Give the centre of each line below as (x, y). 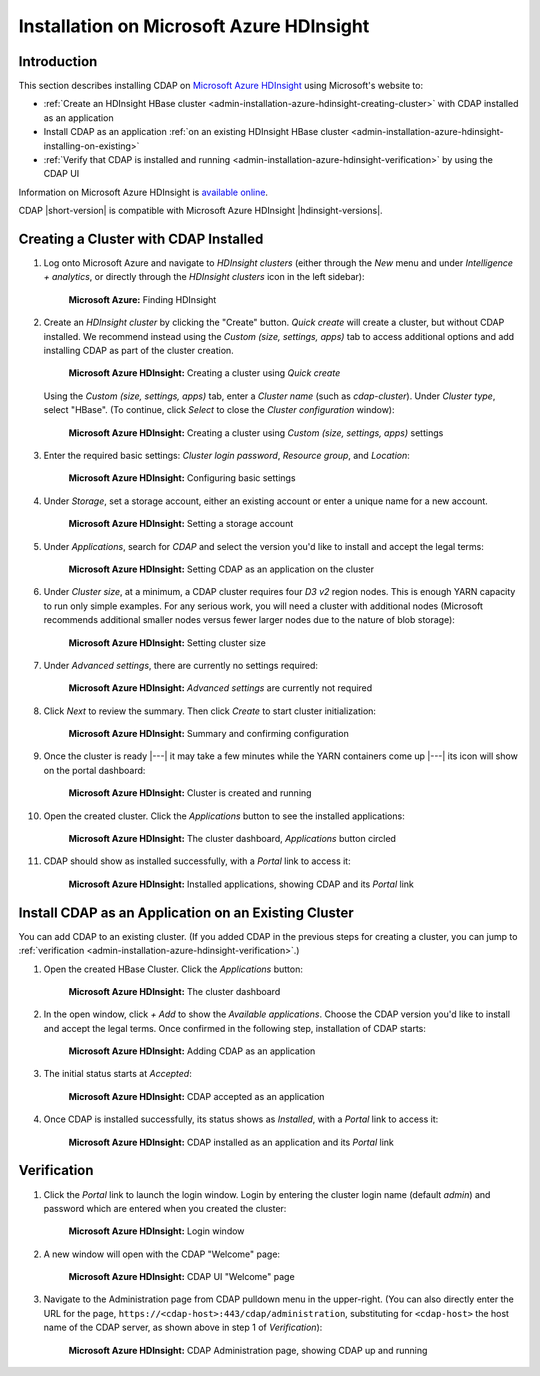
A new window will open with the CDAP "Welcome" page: (161, 1254)
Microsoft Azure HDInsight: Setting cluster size (167, 642)
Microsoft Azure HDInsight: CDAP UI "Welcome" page (181, 1277)
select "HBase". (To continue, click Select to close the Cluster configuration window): (219, 410)
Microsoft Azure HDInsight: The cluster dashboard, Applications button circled (232, 839)
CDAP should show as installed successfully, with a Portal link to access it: (197, 861)
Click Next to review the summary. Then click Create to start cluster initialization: (210, 711)
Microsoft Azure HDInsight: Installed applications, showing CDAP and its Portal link (241, 884)
